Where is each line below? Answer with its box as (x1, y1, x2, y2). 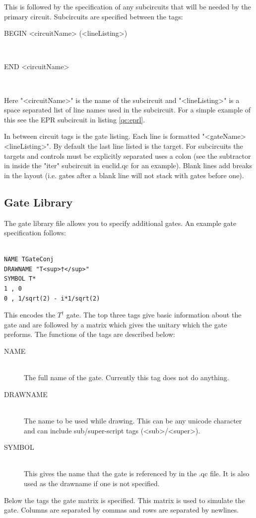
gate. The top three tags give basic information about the (66, 310, 242, 320)
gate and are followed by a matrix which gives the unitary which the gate (4, 319, 227, 329)
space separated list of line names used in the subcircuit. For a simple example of (4, 104, 251, 115)
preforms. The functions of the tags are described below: (4, 329, 176, 339)
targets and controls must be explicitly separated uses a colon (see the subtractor (4, 150, 251, 161)
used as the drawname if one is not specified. (24, 478, 160, 488)
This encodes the (4, 310, 56, 320)
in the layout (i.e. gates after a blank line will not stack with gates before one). (4, 170, 244, 180)
